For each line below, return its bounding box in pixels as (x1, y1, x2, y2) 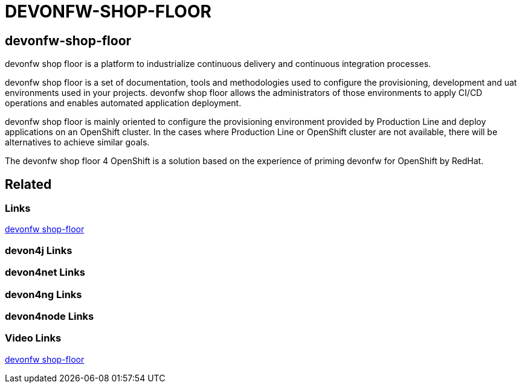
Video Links (5, 332, 62, 345)
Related (5, 176, 52, 192)
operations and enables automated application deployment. (5, 98, 242, 109)
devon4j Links (5, 244, 72, 256)
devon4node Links (5, 310, 94, 322)
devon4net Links (5, 266, 85, 279)
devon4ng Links (5, 288, 82, 301)
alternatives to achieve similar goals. (5, 137, 150, 148)
